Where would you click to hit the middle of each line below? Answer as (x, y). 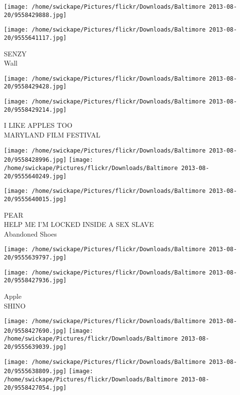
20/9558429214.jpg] (35, 110)
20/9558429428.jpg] (35, 87)
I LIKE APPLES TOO (38, 125)
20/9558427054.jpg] (35, 387)
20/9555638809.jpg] (35, 371)
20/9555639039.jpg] (35, 347)
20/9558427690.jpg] (35, 331)
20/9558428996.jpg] (35, 160)
